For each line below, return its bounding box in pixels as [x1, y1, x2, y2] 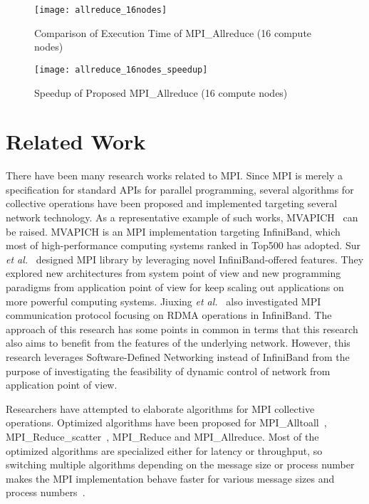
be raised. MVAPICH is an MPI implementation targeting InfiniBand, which [6, 224, 341, 238]
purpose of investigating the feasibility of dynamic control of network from [6, 363, 331, 378]
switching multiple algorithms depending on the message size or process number [6, 457, 355, 472]
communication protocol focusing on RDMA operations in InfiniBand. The [6, 308, 332, 322]
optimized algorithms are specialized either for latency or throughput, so [6, 443, 323, 458]
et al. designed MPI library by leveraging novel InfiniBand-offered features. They [6, 251, 364, 266]
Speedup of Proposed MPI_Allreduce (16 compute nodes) [34, 85, 288, 100]
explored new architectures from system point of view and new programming [6, 266, 341, 280]
